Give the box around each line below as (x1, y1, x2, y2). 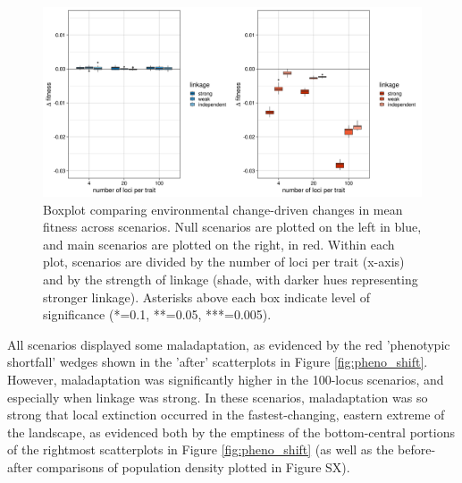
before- (398, 440, 436, 459)
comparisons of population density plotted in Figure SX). (37, 457, 350, 476)
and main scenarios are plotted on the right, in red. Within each (43, 234, 395, 253)
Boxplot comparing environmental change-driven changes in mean (43, 199, 403, 218)
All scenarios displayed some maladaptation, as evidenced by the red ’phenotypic (7, 335, 450, 353)
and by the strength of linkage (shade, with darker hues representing (43, 269, 418, 288)
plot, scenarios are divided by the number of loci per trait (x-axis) (43, 252, 405, 271)
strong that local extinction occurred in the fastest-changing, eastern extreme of (7, 405, 445, 424)
